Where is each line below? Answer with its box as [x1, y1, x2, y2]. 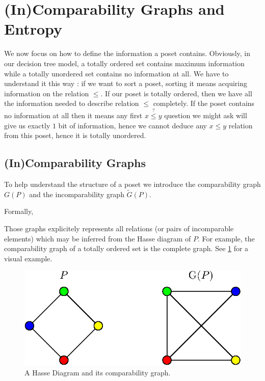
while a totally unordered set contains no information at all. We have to [4, 68, 229, 78]
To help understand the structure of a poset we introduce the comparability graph [4, 179, 261, 189]
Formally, [4, 206, 34, 216]
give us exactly [4, 120, 50, 130]
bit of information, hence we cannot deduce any [58, 120, 207, 130]
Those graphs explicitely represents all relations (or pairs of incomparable [4, 223, 234, 234]
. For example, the [197, 233, 255, 243]
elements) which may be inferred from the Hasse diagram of [4, 233, 191, 243]
